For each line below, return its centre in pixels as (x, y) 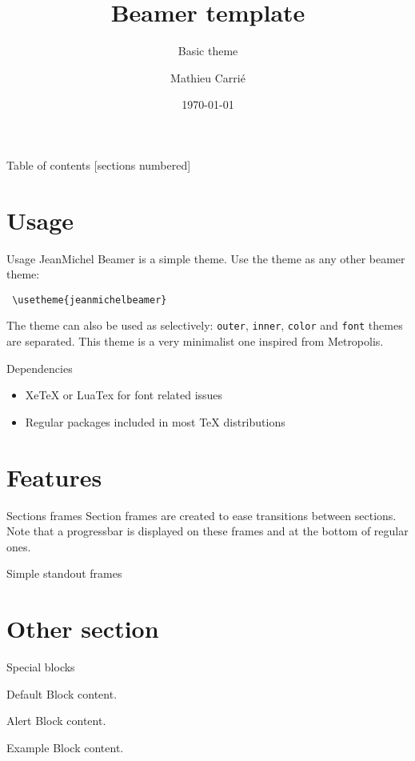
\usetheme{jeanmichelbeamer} (90, 300)
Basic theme (208, 51)
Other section (83, 629)
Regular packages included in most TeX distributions (155, 421)
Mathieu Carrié (208, 77)
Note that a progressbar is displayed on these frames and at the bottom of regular (207, 531)
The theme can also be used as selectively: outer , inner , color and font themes (205, 325)
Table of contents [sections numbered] (99, 164)
